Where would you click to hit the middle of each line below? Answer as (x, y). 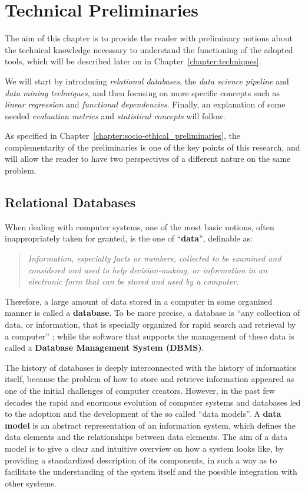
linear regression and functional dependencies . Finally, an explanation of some (145, 104)
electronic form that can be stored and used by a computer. (133, 281)
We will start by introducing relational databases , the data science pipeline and (147, 81)
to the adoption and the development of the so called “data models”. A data (143, 414)
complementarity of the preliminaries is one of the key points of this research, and (152, 147)
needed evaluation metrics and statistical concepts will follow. (115, 115)
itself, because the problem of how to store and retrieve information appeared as (150, 379)
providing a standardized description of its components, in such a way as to (141, 460)
